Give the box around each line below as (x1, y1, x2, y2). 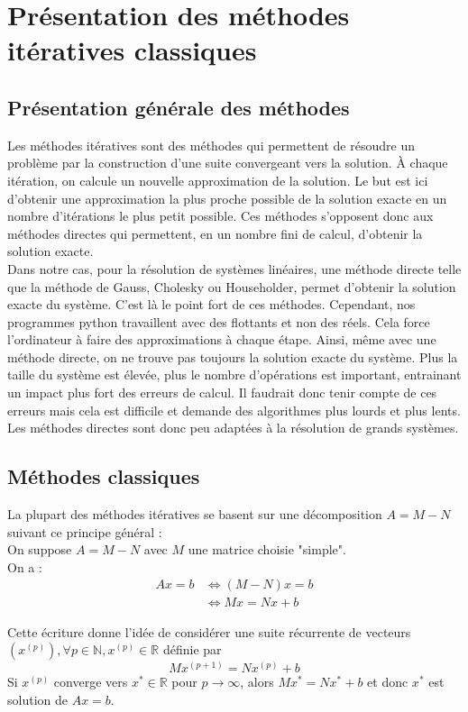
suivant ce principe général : (7, 522, 162, 541)
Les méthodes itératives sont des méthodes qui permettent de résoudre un (7, 135, 415, 154)
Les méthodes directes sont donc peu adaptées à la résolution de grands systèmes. (7, 418, 459, 437)
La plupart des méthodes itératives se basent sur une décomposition (7, 505, 382, 524)
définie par (162, 640, 222, 659)
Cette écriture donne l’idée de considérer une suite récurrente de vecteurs (7, 622, 411, 641)
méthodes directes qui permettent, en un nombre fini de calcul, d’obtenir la (7, 224, 423, 242)
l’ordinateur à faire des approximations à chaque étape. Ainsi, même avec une (7, 330, 436, 349)
